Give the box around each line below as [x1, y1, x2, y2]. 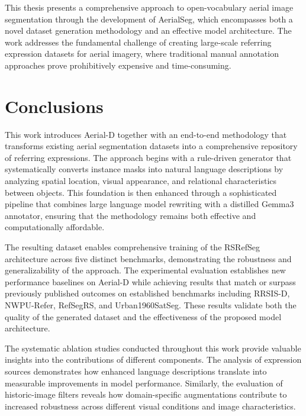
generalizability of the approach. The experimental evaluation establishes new [5, 264, 286, 276]
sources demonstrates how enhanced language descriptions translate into [5, 365, 267, 377]
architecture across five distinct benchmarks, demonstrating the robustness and [5, 252, 292, 265]
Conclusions [5, 93, 104, 118]
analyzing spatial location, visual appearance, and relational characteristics [5, 175, 277, 187]
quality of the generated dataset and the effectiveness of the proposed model [5, 310, 282, 323]
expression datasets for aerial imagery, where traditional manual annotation [5, 47, 279, 60]
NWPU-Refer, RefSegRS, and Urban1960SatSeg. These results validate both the [5, 299, 297, 311]
